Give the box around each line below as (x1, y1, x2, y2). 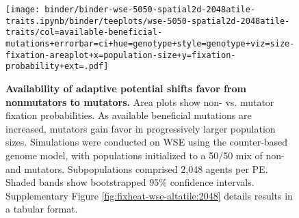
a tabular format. (5, 202, 78, 216)
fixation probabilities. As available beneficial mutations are (5, 108, 252, 122)
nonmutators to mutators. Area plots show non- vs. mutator (5, 94, 274, 109)
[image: (5, 5, 40, 14)
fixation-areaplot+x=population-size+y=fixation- (5, 50, 236, 60)
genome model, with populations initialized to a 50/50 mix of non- (5, 148, 285, 162)
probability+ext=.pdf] (5, 62, 109, 72)
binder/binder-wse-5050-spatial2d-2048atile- (44, 5, 256, 14)
